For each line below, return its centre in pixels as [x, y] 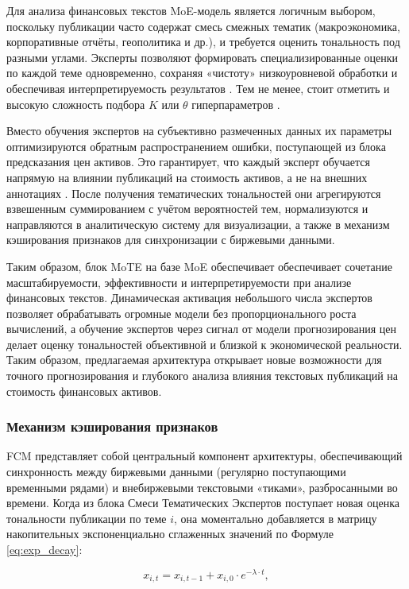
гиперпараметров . [236, 104]
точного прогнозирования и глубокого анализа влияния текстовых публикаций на [203, 376]
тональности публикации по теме [87, 518]
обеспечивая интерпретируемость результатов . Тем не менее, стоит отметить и [198, 88]
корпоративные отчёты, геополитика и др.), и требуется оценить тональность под [203, 42]
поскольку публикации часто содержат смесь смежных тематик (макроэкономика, [203, 26]
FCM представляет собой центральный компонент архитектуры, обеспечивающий [204, 456]
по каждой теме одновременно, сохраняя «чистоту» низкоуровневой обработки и [202, 73]
